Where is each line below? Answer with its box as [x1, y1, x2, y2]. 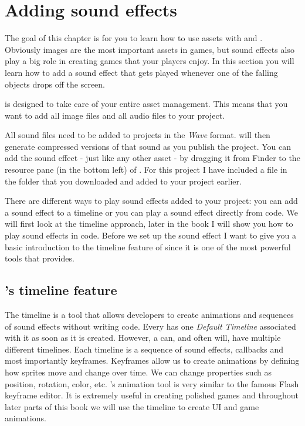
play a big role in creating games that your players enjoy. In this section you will [5, 55, 294, 67]
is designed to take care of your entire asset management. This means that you [5, 98, 288, 110]
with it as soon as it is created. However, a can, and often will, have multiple [5, 331, 281, 344]
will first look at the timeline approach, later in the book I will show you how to [5, 217, 293, 230]
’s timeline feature [5, 281, 117, 299]
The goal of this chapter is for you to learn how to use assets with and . [5, 32, 263, 44]
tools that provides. [5, 252, 74, 264]
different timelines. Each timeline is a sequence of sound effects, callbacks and [5, 343, 284, 355]
